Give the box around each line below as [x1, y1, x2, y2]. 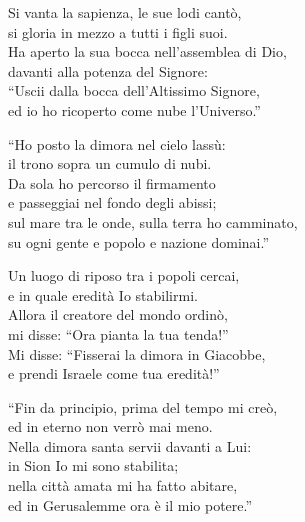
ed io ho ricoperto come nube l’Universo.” [8, 99, 261, 120]
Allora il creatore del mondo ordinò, [8, 304, 228, 325]
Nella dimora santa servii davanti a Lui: [8, 435, 252, 456]
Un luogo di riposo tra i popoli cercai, [8, 265, 240, 286]
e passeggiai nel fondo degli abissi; [8, 192, 217, 213]
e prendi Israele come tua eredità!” [8, 363, 220, 384]
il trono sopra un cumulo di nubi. [8, 153, 212, 174]
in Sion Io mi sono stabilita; [8, 455, 179, 476]
